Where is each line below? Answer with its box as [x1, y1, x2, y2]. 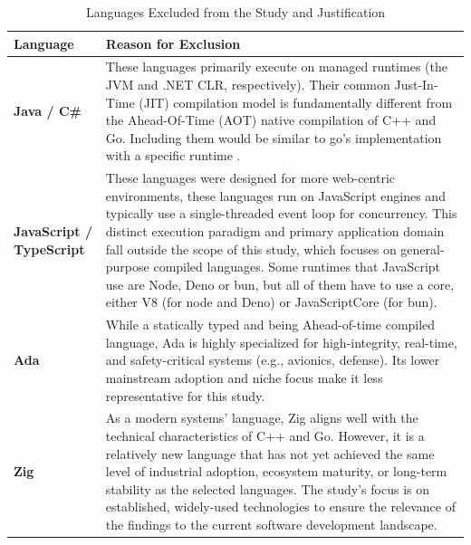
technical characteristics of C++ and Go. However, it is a [105, 426, 425, 445]
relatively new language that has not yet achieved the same [105, 444, 435, 463]
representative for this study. [105, 386, 265, 405]
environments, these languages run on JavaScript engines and [105, 186, 446, 205]
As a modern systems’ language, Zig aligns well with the [105, 408, 418, 427]
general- [400, 239, 445, 258]
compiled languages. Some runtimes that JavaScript [153, 257, 441, 276]
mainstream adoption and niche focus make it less [105, 368, 383, 387]
